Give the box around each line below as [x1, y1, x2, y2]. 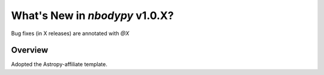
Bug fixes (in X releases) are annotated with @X [11, 30, 130, 37]
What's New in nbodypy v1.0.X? [11, 9, 174, 22]
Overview [11, 45, 49, 55]
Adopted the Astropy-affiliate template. [11, 61, 107, 68]
